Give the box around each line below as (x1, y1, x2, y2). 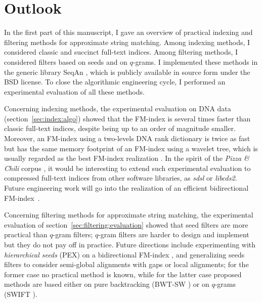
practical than (4, 229, 48, 240)
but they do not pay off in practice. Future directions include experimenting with (4, 239, 256, 249)
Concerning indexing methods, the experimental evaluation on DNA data (4, 103, 231, 114)
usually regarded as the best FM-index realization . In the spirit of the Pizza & (4, 153, 249, 163)
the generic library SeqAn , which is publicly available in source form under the (4, 66, 250, 77)
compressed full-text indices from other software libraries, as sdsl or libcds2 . (4, 172, 237, 183)
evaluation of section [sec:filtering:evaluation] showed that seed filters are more (4, 219, 248, 230)
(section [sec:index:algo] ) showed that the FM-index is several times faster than (4, 113, 251, 123)
